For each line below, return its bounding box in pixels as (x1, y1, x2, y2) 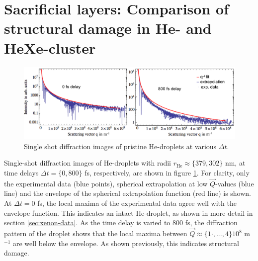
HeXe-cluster (4, 37, 96, 58)
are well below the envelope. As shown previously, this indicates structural (12, 238, 239, 248)
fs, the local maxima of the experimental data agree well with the (37, 198, 237, 208)
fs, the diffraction (185, 217, 238, 228)
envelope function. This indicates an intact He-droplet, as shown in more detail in (4, 207, 253, 218)
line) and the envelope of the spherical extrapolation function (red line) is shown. (4, 188, 251, 198)
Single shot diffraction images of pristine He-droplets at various (24, 141, 217, 151)
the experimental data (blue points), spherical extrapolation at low (4, 178, 208, 188)
